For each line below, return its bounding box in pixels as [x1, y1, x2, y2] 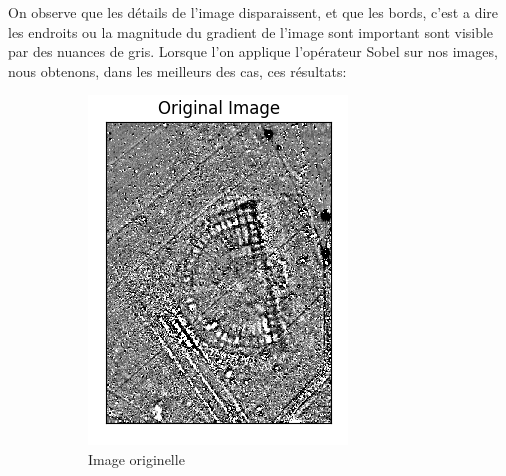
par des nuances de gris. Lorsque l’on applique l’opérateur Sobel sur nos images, [8, 41, 498, 62]
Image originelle [88, 448, 185, 469]
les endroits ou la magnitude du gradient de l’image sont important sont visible [8, 21, 494, 42]
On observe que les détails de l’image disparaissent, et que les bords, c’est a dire [8, 2, 499, 22]
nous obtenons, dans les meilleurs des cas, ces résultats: [8, 60, 347, 81]
